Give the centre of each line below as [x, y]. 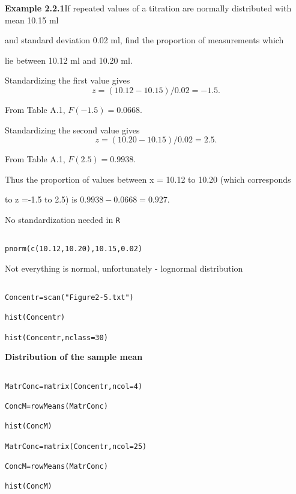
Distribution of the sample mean [74, 357]
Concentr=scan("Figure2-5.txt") [69, 298]
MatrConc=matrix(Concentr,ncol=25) [76, 446]
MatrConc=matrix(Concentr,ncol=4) [74, 386]
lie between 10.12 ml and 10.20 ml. [69, 60]
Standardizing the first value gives [68, 80]
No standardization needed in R [63, 219]
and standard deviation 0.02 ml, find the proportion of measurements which [144, 40]
